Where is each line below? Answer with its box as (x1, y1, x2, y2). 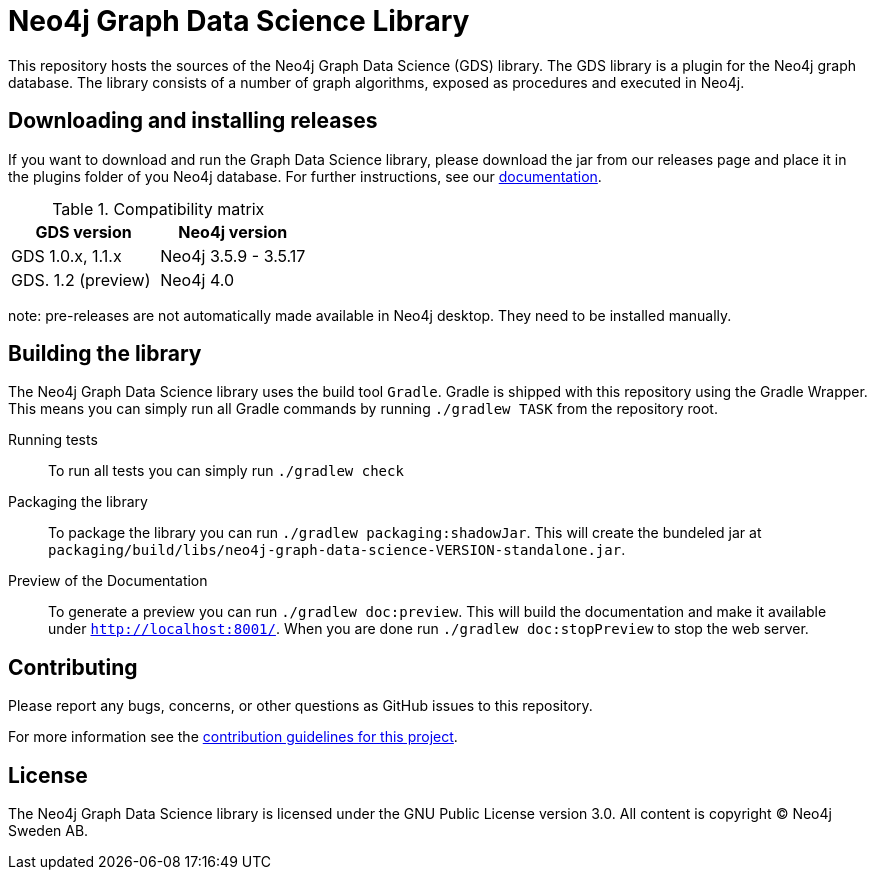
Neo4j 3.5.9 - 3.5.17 (160, 245, 306, 266)
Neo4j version (178, 221, 288, 242)
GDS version (35, 221, 132, 242)
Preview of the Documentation (8, 572, 208, 590)
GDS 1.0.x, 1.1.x (11, 245, 122, 266)
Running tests (8, 431, 98, 449)
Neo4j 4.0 (160, 269, 234, 290)
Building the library (8, 341, 202, 367)
